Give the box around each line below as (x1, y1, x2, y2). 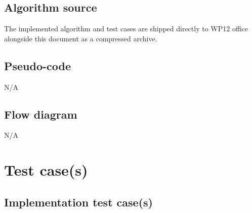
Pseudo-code (4, 58, 71, 73)
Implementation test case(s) (4, 194, 153, 209)
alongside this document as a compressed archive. (4, 33, 157, 43)
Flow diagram (4, 106, 77, 122)
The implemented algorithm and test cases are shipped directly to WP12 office (4, 23, 248, 34)
